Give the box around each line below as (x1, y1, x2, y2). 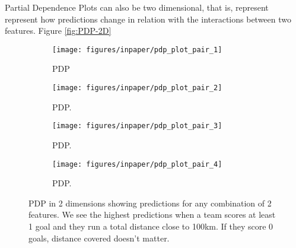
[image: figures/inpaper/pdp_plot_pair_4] (52, 160, 222, 168)
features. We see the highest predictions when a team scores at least (28, 208, 276, 221)
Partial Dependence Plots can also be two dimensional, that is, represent (5, 1, 269, 13)
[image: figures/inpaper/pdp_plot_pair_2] (52, 84, 222, 93)
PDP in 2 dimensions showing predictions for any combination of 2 (28, 196, 272, 209)
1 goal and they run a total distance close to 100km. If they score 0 (28, 220, 273, 232)
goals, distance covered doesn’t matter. (28, 231, 170, 244)
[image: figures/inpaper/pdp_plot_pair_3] (52, 122, 222, 131)
